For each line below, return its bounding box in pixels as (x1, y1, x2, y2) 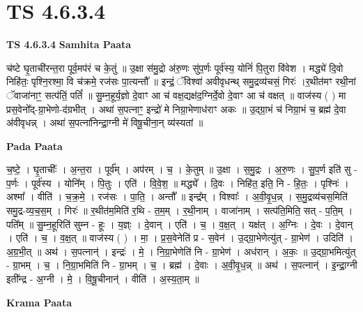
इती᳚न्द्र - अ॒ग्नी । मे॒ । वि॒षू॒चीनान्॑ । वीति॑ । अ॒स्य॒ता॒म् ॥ (6, 272, 199, 286)
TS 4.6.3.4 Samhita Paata (6, 37, 132, 52)
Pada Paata (6, 138, 63, 153)
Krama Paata (6, 295, 72, 309)
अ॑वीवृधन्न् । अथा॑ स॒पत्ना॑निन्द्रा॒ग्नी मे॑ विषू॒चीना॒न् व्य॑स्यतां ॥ (6, 115, 203, 130)
